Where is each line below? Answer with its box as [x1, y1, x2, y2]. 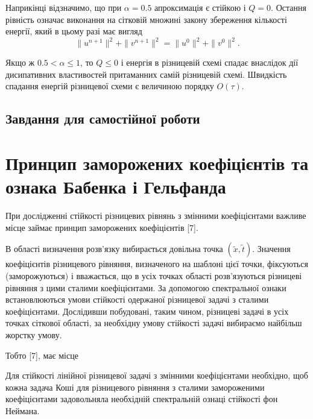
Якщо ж [5, 56, 35, 69]
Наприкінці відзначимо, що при [5, 1, 122, 13]
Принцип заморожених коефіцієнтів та [5, 151, 309, 175]
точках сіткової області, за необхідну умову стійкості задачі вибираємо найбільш [5, 317, 302, 329]
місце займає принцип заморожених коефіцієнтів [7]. [5, 221, 198, 233]
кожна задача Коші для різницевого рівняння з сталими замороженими [5, 380, 265, 393]
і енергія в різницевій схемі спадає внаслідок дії [121, 56, 299, 69]
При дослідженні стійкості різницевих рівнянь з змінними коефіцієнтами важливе [5, 209, 306, 222]
